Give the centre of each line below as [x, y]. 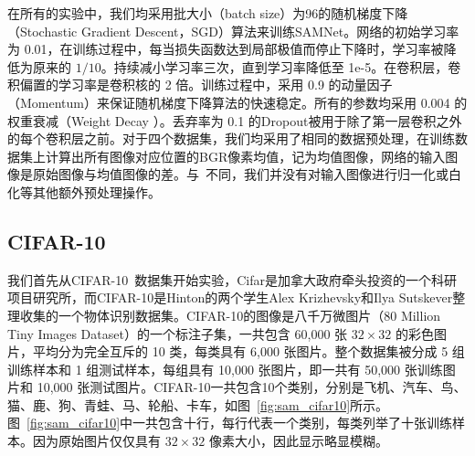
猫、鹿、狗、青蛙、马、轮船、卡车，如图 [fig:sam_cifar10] [179, 404]
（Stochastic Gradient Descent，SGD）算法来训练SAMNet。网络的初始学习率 [233, 31]
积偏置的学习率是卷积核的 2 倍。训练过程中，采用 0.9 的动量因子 [200, 85]
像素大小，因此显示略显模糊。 [298, 441]
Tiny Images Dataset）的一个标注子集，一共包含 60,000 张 [178, 333]
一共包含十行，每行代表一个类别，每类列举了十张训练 [293, 423]
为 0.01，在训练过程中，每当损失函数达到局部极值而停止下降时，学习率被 [226, 49]
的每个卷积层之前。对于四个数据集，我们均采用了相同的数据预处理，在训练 [231, 138]
